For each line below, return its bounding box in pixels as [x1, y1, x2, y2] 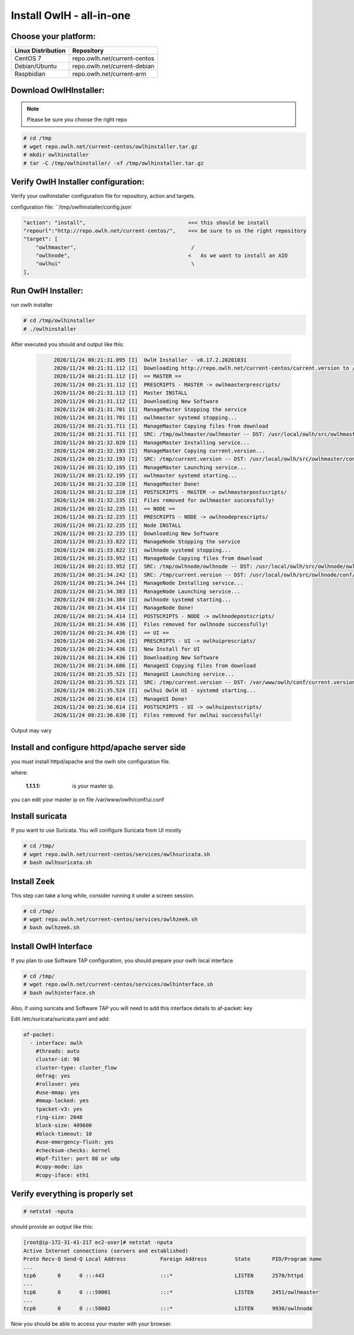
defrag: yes [35, 1073, 71, 1079]
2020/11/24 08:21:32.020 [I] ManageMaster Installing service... [53, 439, 250, 446]
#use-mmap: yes [35, 1089, 80, 1096]
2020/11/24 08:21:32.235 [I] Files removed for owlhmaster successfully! [53, 497, 275, 504]
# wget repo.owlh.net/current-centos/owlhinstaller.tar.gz [23, 143, 198, 150]
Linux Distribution [14, 47, 66, 55]
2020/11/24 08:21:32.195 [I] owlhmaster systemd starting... [53, 473, 238, 479]
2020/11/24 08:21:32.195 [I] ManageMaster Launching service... [53, 464, 247, 471]
